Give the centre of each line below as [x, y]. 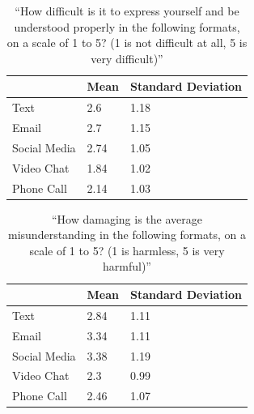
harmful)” [127, 266]
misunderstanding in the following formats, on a [127, 235]
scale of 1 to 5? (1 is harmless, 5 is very [127, 250]
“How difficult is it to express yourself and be [127, 11]
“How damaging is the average [127, 218]
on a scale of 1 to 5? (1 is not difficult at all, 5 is [127, 43]
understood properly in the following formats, [127, 26]
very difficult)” [127, 58]
